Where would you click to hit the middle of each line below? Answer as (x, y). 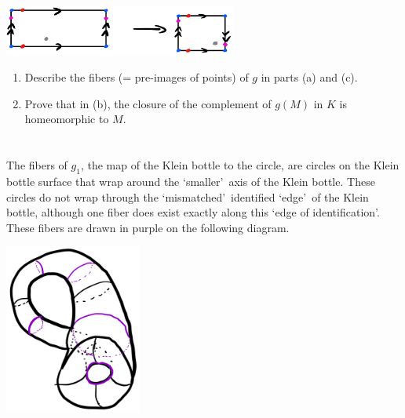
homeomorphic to (67, 119)
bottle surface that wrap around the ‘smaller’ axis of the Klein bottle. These (191, 181)
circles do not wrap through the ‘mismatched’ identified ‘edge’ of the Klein (188, 196)
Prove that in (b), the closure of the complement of (148, 103)
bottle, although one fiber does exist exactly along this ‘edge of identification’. (193, 212)
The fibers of (37, 165)
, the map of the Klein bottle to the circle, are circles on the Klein (240, 165)
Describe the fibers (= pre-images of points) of (137, 77)
